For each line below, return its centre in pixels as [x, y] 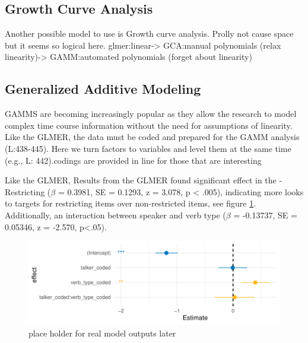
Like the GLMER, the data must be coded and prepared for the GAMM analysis [152, 137]
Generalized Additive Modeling [103, 89]
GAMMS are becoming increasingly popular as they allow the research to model [151, 114]
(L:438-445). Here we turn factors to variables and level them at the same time [148, 148]
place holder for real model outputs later [102, 333]
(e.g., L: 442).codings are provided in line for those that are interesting [133, 160]
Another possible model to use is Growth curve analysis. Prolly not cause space [149, 34]
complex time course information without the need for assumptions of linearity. [149, 125]
